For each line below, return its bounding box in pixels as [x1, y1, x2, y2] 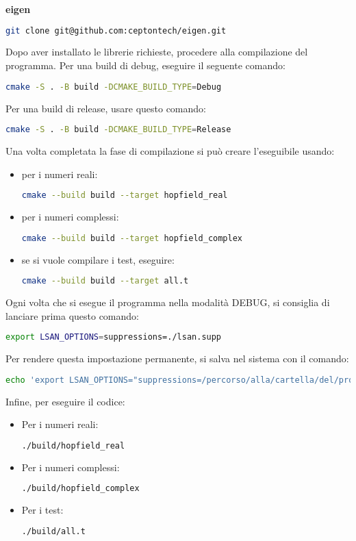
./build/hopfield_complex [21, 483, 140, 494]
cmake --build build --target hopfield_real [21, 190, 228, 201]
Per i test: [21, 503, 64, 517]
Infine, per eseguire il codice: [5, 394, 125, 408]
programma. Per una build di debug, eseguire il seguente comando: [5, 58, 285, 73]
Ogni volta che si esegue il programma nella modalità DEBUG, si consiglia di [5, 295, 330, 309]
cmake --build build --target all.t [21, 276, 189, 286]
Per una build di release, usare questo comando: [5, 101, 206, 115]
